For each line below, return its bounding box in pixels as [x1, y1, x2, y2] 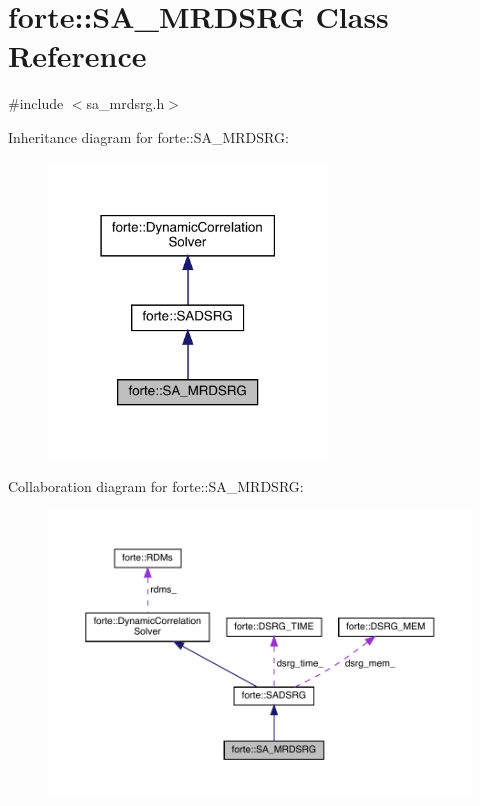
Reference [8, 35, 147, 76]
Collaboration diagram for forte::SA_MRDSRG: [8, 476, 304, 497]
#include [8, 93, 64, 114]
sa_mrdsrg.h [86, 93, 165, 114]
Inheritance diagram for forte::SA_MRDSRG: [8, 126, 289, 147]
